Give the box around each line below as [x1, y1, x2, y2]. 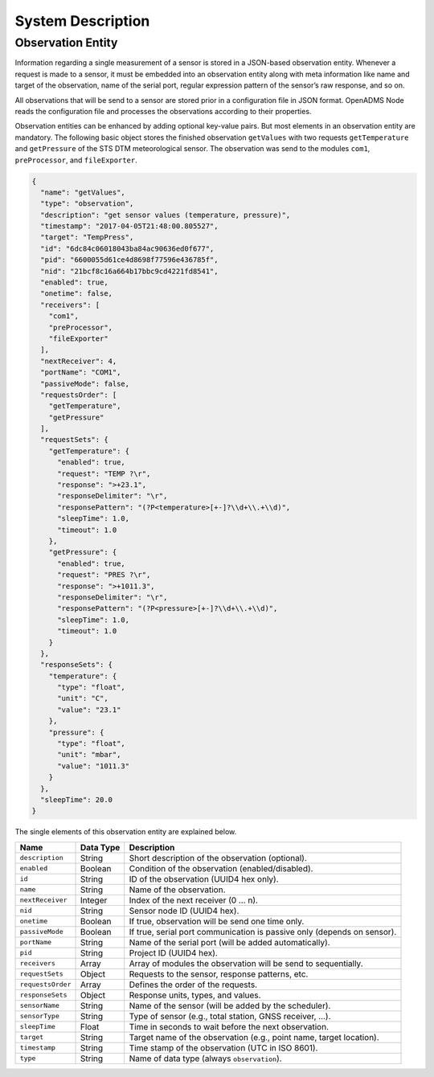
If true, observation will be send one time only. [129, 915, 305, 927]
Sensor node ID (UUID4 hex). [129, 905, 240, 916]
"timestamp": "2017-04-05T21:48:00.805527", [40, 222, 219, 231]
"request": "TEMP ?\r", [57, 469, 151, 478]
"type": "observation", [40, 199, 134, 208]
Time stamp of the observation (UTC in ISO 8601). [129, 1042, 318, 1053]
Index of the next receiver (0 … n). [129, 895, 259, 906]
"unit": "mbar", [57, 750, 121, 760]
